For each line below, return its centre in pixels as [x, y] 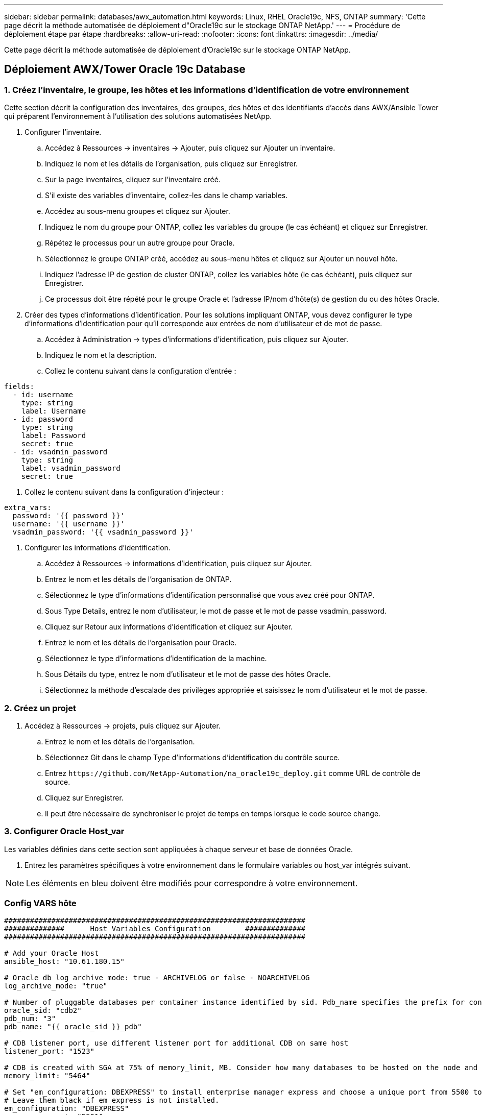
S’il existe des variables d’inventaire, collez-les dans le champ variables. [166, 196]
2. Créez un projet [40, 708]
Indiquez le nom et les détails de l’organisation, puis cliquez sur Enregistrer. [172, 164]
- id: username [43, 395]
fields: [19, 387]
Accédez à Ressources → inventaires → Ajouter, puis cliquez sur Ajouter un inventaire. [190, 148]
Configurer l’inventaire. [63, 132]
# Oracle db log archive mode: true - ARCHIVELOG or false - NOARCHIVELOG [157, 978]
